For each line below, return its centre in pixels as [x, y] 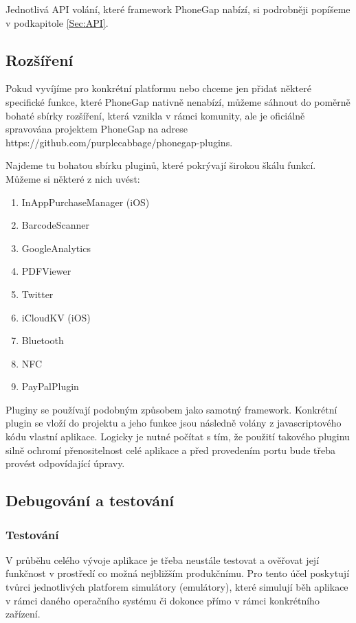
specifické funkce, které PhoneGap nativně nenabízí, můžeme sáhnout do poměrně [178, 101]
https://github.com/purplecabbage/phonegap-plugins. [119, 142]
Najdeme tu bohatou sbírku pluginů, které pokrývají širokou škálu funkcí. [161, 165]
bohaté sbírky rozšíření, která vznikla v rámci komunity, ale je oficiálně [155, 115]
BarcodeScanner [56, 225]
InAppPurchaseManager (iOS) [86, 202]
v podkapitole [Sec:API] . [57, 22]
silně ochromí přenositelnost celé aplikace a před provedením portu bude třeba [170, 450]
